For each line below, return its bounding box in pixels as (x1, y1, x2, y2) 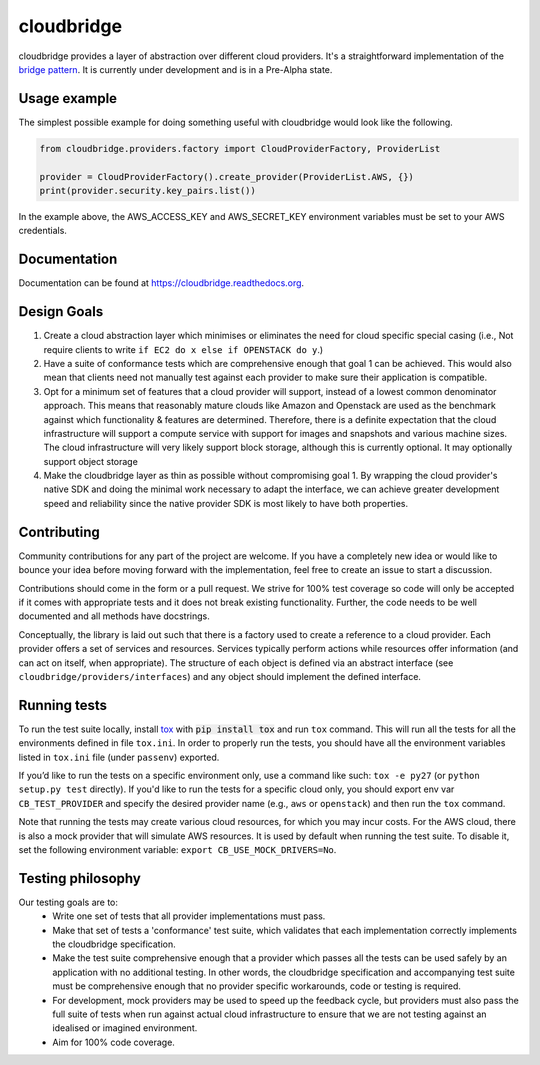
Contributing (18, 523, 100, 540)
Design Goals (18, 303, 104, 320)
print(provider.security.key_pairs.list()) (39, 185, 257, 196)
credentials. (18, 225, 67, 237)
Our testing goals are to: (18, 896, 119, 908)
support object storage (43, 455, 139, 467)
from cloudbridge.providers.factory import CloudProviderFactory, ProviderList (39, 143, 441, 154)
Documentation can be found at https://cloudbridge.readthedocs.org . (18, 277, 305, 289)
